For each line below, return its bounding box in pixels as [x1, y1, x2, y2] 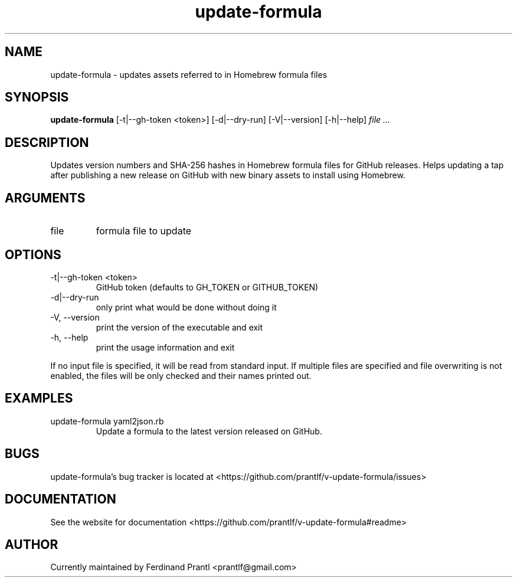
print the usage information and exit [96, 342, 235, 352]
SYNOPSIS [5, 90, 69, 105]
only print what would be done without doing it [96, 302, 277, 312]
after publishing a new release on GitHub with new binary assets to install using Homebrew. [50, 170, 405, 181]
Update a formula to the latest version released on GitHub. [96, 426, 322, 436]
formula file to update [96, 225, 192, 237]
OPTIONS [5, 247, 61, 262]
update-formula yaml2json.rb [50, 416, 164, 426]
